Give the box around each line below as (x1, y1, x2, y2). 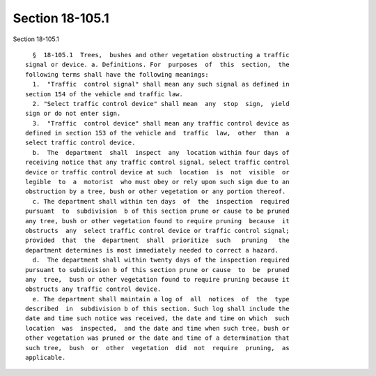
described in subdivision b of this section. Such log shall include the (25, 305, 290, 313)
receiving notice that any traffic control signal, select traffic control (25, 158, 290, 167)
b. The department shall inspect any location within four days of (32, 149, 290, 156)
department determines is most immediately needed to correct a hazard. (25, 246, 279, 254)
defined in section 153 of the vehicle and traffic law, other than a (25, 129, 290, 137)
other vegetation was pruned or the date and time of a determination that (25, 334, 290, 342)
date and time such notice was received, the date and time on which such (25, 315, 290, 322)
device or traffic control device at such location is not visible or (25, 168, 290, 176)
